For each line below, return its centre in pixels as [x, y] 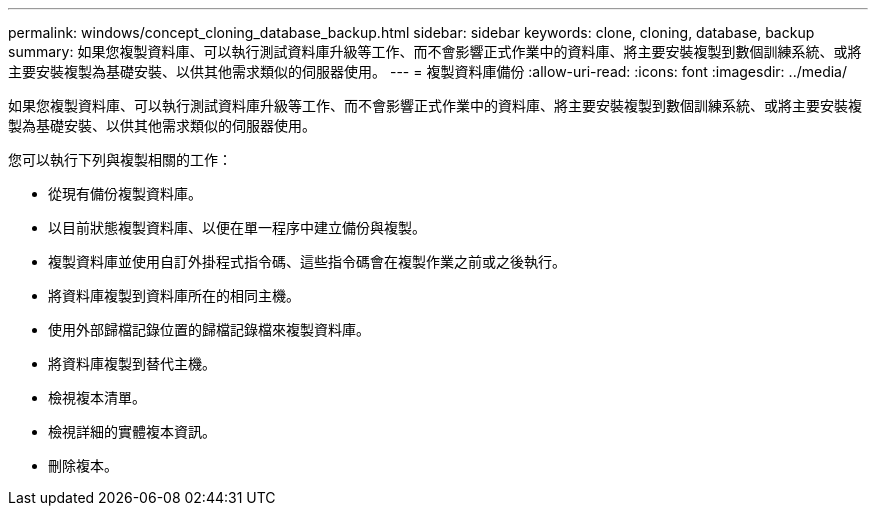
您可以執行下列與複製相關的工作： [120, 159]
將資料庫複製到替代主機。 [132, 363]
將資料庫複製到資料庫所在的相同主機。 [174, 295]
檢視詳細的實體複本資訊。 [132, 431]
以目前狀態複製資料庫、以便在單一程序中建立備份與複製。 [237, 227]
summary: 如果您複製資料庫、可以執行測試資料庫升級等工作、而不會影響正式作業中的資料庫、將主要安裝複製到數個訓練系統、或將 [435, 51]
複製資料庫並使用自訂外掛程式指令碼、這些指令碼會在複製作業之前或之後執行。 [307, 261]
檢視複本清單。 [97, 397]
